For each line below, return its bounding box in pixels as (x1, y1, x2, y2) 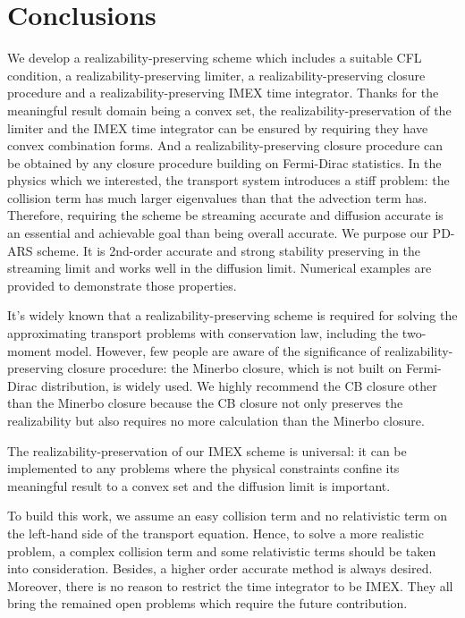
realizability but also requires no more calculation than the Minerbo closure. (7, 411, 425, 429)
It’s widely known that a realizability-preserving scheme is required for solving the (7, 306, 458, 325)
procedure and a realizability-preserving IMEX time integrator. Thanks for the (7, 83, 439, 102)
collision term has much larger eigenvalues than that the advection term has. (7, 188, 427, 207)
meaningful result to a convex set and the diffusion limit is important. (7, 476, 391, 495)
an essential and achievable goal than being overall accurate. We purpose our (7, 224, 428, 242)
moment (7, 341, 52, 360)
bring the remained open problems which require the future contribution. (7, 594, 408, 613)
